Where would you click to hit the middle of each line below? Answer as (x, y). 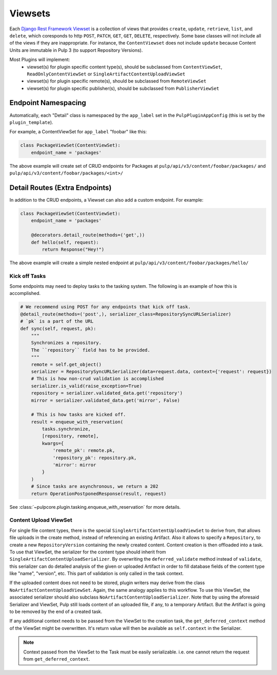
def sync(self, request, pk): (58, 329)
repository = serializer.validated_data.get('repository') (107, 393)
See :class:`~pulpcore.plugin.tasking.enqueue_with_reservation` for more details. (95, 507)
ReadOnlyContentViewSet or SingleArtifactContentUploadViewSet (106, 74)
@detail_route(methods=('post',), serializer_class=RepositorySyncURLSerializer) (126, 314)
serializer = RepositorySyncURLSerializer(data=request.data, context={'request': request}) (151, 371)
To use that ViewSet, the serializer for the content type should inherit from (88, 552)
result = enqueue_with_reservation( (77, 422)
